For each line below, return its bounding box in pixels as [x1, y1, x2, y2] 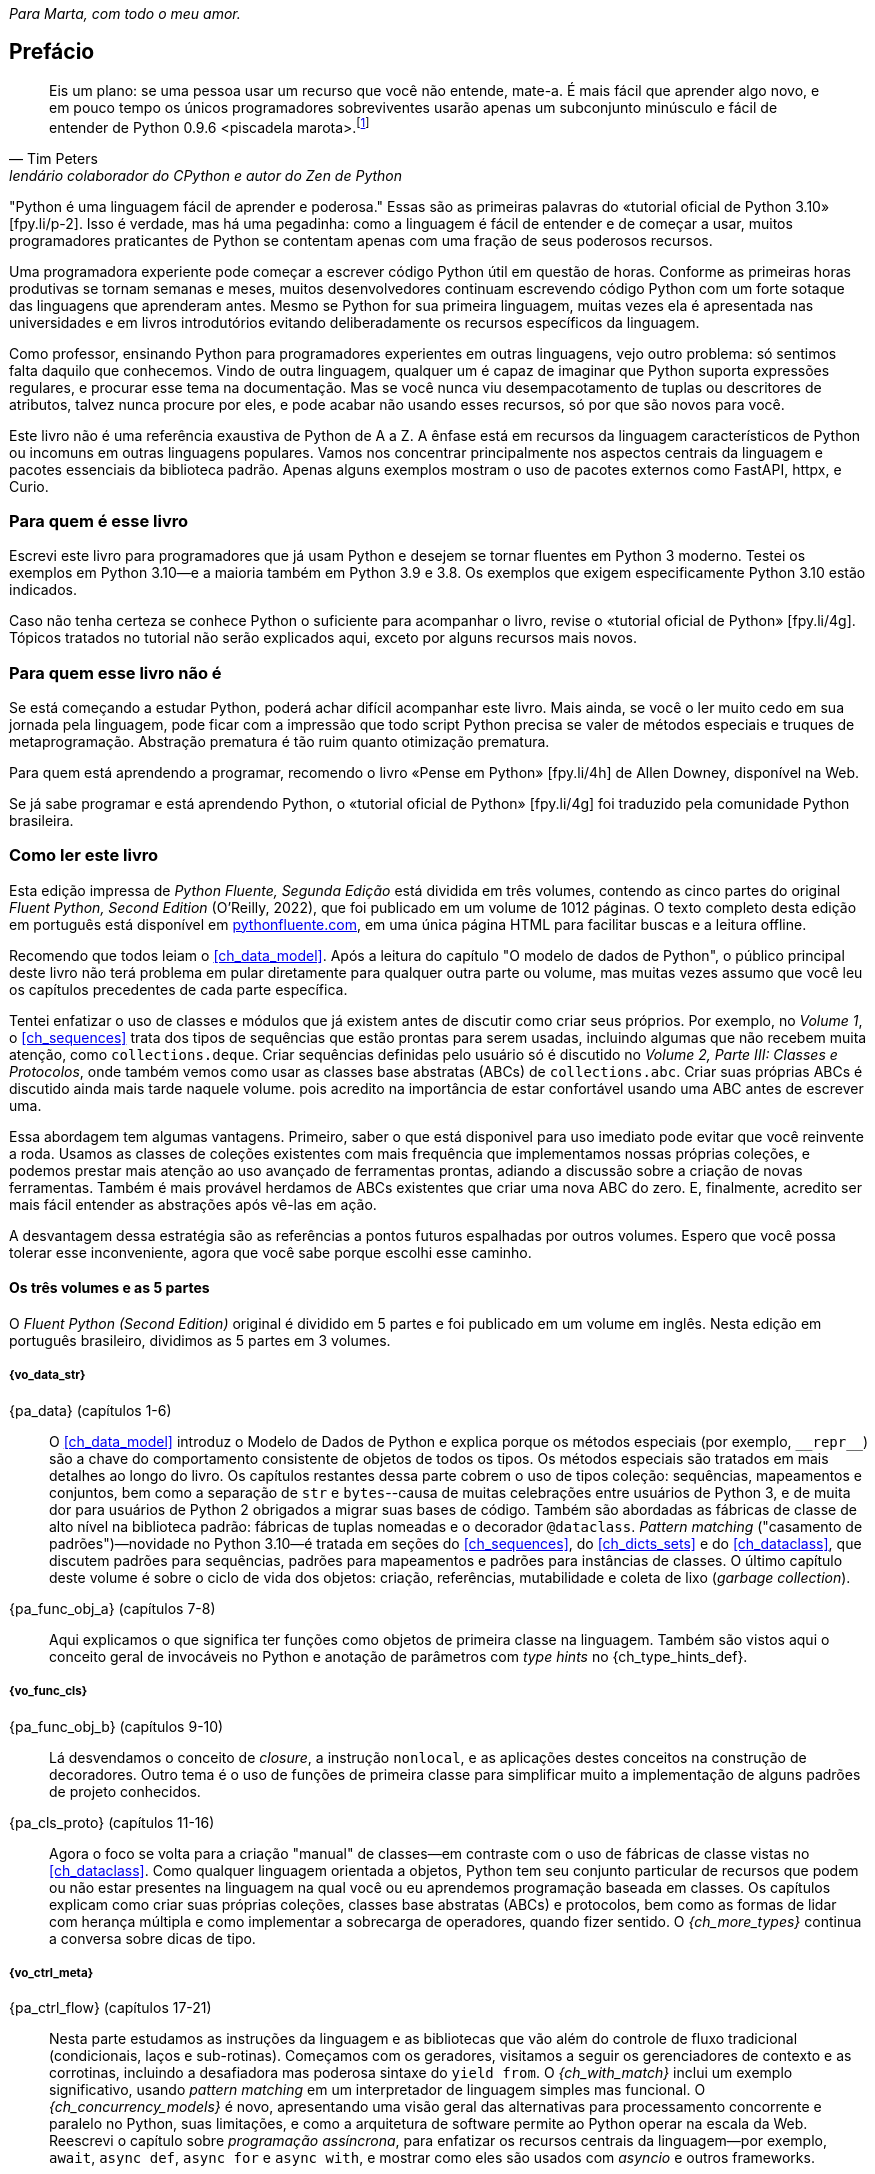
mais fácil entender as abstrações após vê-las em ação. [9, 1195, 377, 1213]
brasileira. [9, 812, 74, 829]
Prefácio [9, 39, 95, 65]
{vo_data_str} [9, 1368, 86, 1383]
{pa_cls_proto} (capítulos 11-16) [9, 1813, 215, 1831]
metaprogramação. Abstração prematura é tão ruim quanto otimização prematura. [9, 733, 550, 750]
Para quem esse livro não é [9, 662, 222, 683]
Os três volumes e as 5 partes [9, 1279, 210, 1297]
